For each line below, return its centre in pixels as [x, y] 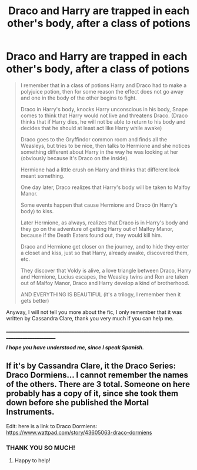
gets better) [35, 300]
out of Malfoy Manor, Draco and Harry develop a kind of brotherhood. [105, 283]
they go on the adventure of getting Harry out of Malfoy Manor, [97, 229]
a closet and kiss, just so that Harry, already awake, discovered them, [105, 253]
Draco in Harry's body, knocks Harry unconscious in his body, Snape [104, 109]
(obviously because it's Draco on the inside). [75, 158]
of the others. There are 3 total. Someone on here [98, 384]
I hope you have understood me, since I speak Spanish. [75, 347]
